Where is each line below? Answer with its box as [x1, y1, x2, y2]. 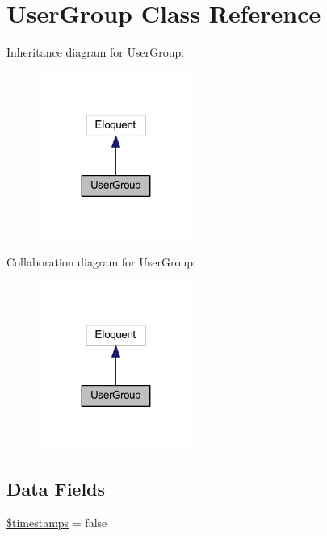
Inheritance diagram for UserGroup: [6, 44, 185, 61]
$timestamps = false [6, 513, 107, 530]
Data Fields [6, 475, 106, 500]
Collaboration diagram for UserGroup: [6, 253, 196, 270]
